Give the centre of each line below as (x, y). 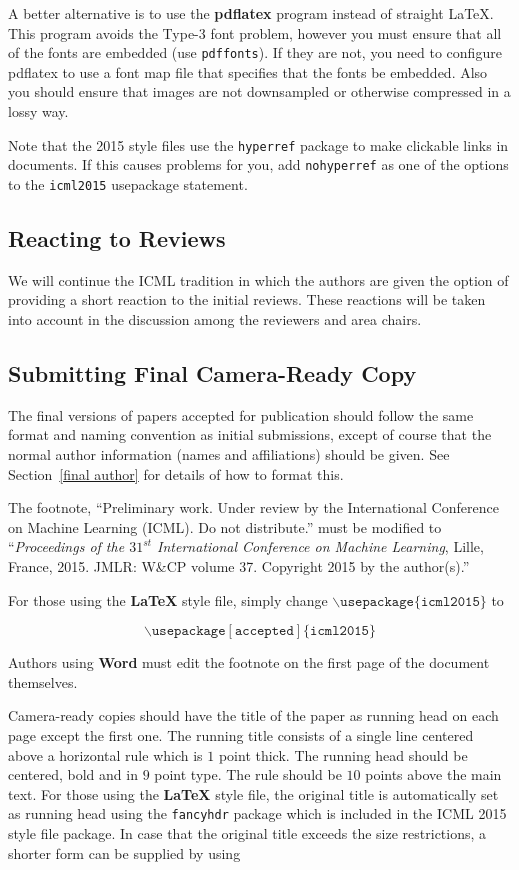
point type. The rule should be (248, 774)
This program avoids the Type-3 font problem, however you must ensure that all (255, 32)
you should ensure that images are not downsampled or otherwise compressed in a (259, 91)
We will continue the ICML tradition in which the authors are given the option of (258, 279)
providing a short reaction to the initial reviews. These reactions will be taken (247, 299)
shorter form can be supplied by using (124, 852)
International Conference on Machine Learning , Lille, (320, 546)
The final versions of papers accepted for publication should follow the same (241, 414)
